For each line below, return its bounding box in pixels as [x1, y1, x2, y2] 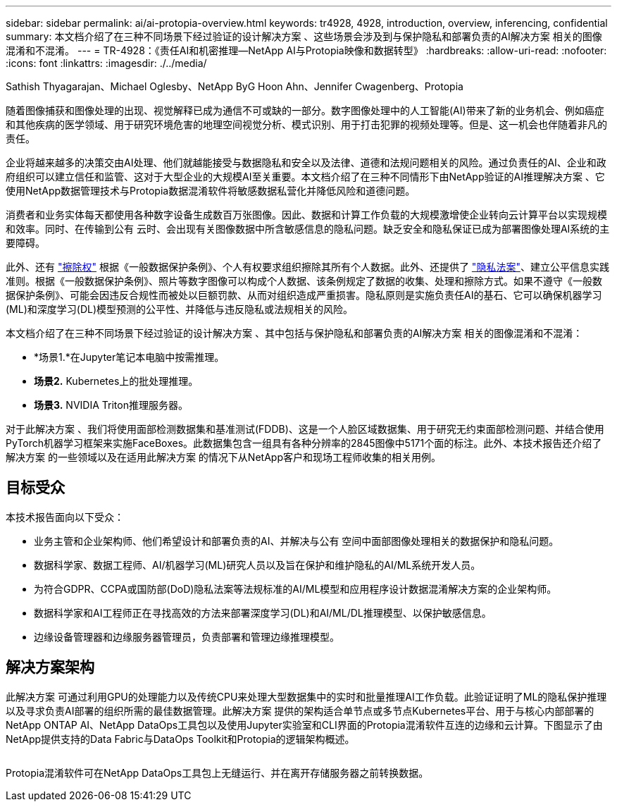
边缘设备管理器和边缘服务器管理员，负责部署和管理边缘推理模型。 [34, 630, 339, 643]
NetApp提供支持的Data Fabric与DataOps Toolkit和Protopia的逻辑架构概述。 [6, 732, 355, 745]
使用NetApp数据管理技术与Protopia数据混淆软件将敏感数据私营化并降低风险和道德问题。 [6, 185, 416, 197]
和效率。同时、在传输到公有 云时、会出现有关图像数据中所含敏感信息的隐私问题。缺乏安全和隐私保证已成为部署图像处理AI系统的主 [6, 223, 610, 235]
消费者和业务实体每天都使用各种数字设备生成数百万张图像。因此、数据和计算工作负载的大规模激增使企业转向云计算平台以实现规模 [6, 209, 607, 221]
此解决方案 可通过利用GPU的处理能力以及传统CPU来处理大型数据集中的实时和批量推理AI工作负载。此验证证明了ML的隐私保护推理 [6, 690, 607, 703]
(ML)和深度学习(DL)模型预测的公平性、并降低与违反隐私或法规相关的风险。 [6, 303, 354, 315]
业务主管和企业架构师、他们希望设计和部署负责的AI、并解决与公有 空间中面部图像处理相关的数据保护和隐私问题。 [34, 534, 559, 547]
